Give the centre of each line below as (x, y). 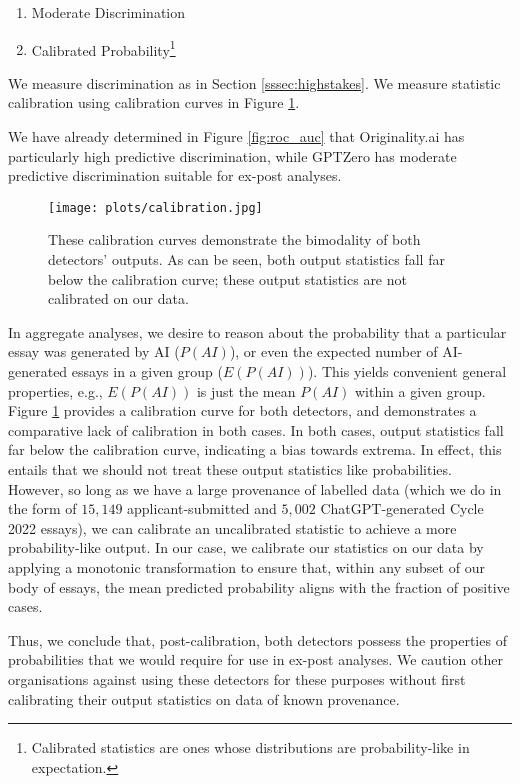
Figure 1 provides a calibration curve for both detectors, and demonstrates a (242, 410)
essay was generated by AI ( (94, 351)
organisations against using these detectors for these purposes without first (237, 678)
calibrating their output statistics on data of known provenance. (204, 698)
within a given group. (420, 390)
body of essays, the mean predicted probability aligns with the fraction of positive (259, 586)
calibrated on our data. (118, 298)
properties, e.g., (55, 390)
